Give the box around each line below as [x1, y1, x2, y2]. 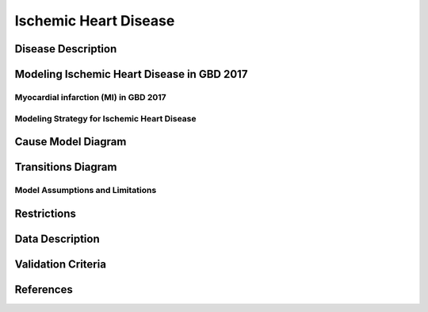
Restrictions [14, 206, 77, 220]
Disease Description [14, 42, 117, 56]
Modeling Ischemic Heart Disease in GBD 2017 [14, 67, 248, 81]
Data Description [14, 232, 101, 245]
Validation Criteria [14, 257, 107, 271]
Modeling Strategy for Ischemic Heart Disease [14, 113, 197, 124]
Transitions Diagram [14, 160, 117, 174]
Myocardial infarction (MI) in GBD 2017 [14, 91, 166, 102]
